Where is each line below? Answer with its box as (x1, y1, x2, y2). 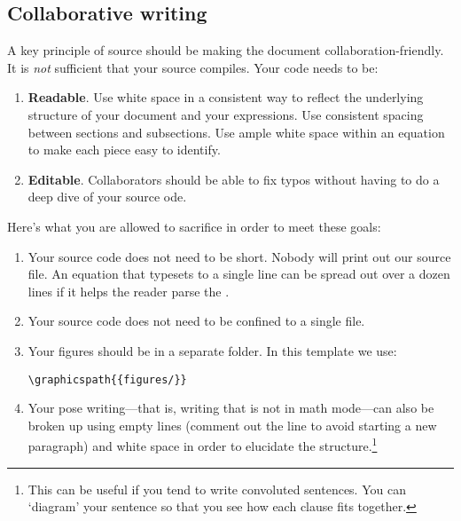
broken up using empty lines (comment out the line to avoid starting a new (27, 415, 437, 434)
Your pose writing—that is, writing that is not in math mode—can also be (27, 399, 434, 417)
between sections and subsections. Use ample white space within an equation (27, 122, 445, 141)
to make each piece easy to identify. (27, 140, 221, 159)
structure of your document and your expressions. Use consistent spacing (27, 105, 424, 123)
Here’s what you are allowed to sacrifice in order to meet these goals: (7, 217, 381, 235)
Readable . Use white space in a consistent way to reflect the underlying (27, 88, 424, 107)
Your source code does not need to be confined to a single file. (27, 312, 365, 330)
